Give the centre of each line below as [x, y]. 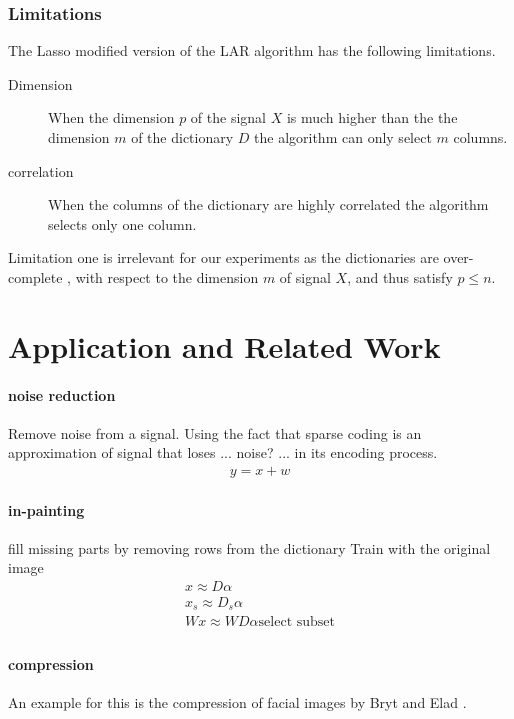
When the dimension [111, 117]
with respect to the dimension [167, 276]
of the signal [228, 117]
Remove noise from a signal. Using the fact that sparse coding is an [215, 432]
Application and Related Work [224, 345]
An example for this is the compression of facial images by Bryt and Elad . [237, 702]
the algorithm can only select [343, 137]
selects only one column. [122, 223]
